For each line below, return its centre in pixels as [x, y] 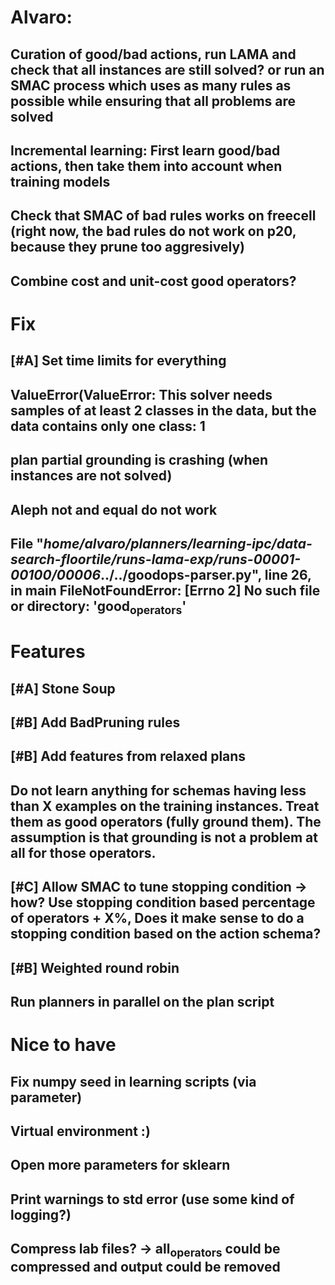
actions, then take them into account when [146, 166]
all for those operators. [83, 852]
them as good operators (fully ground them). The [166, 821]
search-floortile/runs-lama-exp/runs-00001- [156, 559]
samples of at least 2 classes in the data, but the [163, 410]
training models [60, 181]
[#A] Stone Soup [63, 688]
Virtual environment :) [80, 1131]
